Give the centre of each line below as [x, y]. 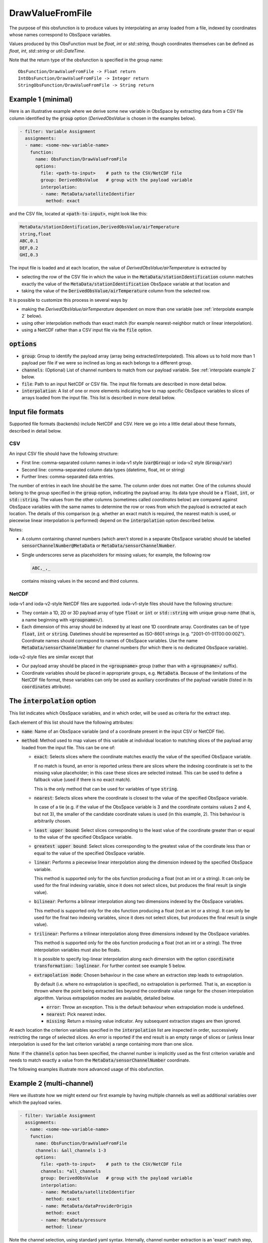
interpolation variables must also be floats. [77, 950]
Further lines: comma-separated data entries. [68, 476]
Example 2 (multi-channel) [51, 1084]
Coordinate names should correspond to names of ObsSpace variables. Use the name [110, 640]
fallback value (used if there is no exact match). [83, 780]
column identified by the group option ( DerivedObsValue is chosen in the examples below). [103, 118]
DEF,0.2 [29, 248]
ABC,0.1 [29, 241]
